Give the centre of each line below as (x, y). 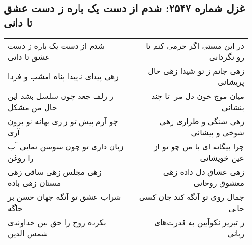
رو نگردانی (227, 56)
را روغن (21, 157)
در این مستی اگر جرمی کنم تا (195, 45)
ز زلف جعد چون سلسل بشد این (61, 96)
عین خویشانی (222, 157)
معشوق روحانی (219, 182)
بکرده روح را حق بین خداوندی (57, 222)
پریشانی (231, 82)
